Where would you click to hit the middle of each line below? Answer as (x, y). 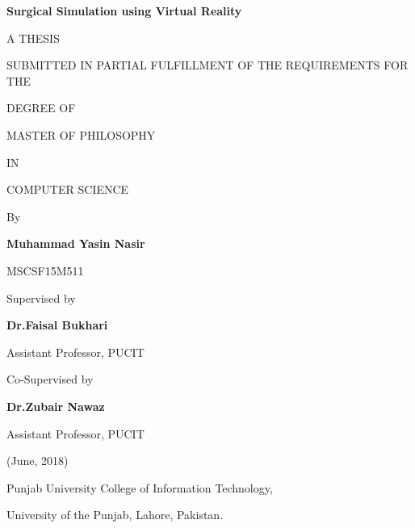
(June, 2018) (38, 461)
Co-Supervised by (50, 379)
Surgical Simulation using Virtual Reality (124, 10)
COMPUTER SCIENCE (68, 189)
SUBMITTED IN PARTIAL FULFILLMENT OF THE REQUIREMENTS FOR (207, 65)
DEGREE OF (41, 108)
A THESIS (33, 38)
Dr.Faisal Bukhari (57, 325)
